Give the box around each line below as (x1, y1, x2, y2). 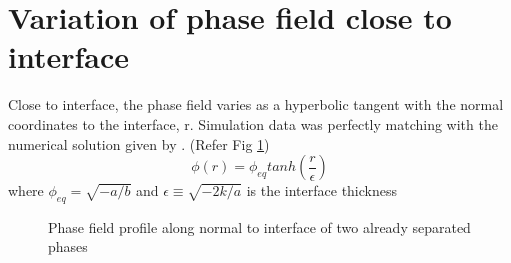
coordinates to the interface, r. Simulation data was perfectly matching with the (8, 113, 498, 134)
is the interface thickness (246, 180, 398, 201)
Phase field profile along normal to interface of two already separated (48, 216, 471, 237)
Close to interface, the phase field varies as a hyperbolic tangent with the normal (8, 94, 504, 115)
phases (48, 236, 88, 257)
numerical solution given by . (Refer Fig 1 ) (8, 133, 270, 154)
